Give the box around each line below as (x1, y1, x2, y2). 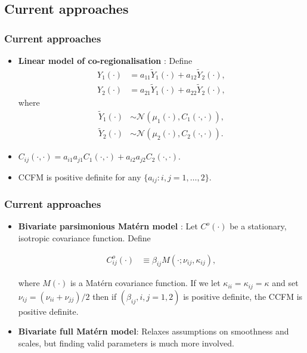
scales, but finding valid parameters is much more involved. (18, 336, 234, 349)
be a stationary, (230, 220, 287, 232)
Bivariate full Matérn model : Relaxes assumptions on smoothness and (18, 325, 289, 337)
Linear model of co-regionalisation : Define (18, 54, 193, 66)
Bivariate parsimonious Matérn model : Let (18, 220, 198, 232)
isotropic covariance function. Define (18, 231, 151, 244)
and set (272, 277, 299, 289)
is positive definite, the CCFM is (183, 290, 303, 302)
